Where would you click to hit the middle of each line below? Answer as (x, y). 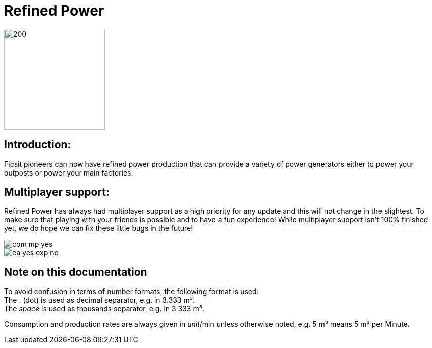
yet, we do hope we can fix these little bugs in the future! (99, 228)
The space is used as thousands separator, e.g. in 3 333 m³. (104, 309)
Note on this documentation (76, 272)
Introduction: (38, 145)
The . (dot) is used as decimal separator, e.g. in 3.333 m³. (99, 300)
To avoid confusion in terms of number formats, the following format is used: (131, 292)
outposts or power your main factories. (69, 172)
